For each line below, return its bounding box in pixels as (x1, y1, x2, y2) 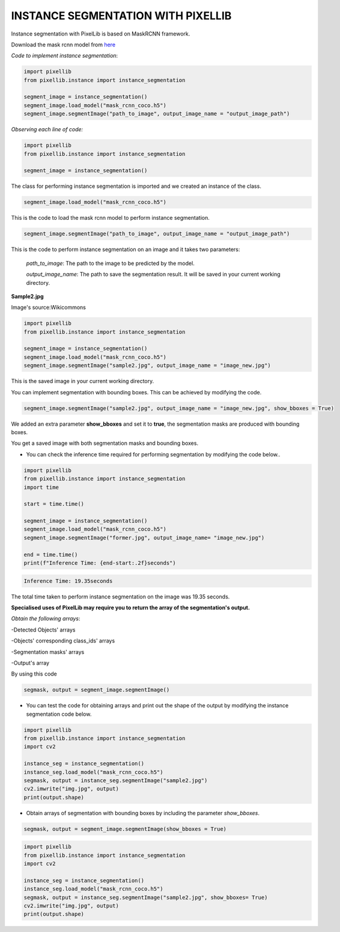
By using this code (11, 670, 57, 677)
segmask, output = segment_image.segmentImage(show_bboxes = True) (23, 825, 227, 832)
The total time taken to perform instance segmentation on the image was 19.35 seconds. (11, 593, 230, 600)
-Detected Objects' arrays (11, 626, 76, 633)
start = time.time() (23, 500, 84, 508)
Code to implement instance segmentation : (11, 52, 118, 60)
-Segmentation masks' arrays (11, 648, 85, 656)
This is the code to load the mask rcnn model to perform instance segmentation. (11, 214, 210, 222)
